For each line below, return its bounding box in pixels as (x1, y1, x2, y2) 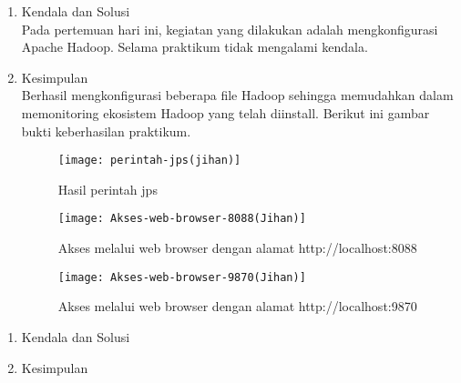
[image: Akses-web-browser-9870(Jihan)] (57, 270, 306, 284)
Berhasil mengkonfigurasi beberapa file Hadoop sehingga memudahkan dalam (21, 86, 454, 105)
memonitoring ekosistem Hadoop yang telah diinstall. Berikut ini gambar (21, 103, 430, 122)
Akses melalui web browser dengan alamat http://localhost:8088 (57, 238, 417, 257)
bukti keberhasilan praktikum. (21, 121, 191, 140)
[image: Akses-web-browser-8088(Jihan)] (57, 212, 306, 226)
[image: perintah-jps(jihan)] (57, 154, 241, 167)
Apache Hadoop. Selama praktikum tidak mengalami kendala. (21, 37, 368, 56)
